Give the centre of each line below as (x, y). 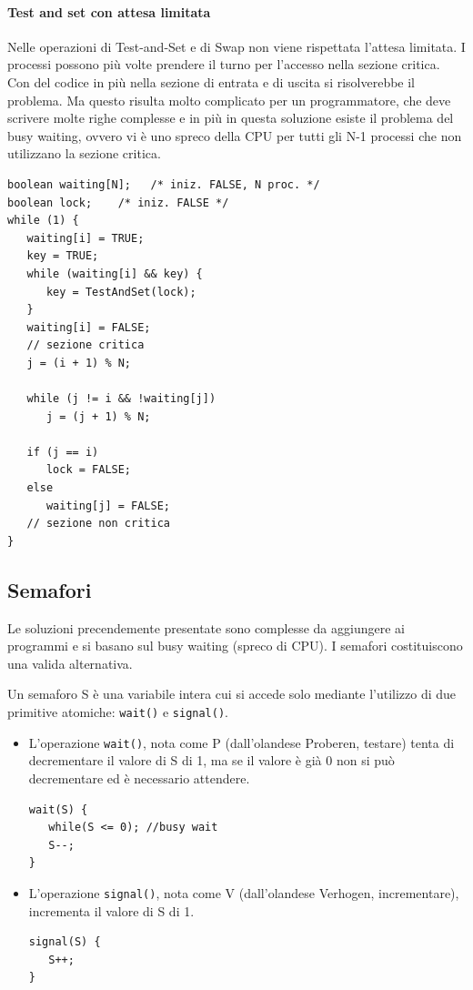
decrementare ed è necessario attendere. (139, 778)
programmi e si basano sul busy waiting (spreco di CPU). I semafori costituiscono (235, 646)
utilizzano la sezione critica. (84, 153)
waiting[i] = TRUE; (86, 238)
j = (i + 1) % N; (79, 363)
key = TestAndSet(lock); (121, 292)
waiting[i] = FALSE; (89, 327)
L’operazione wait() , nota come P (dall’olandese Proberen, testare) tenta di (242, 742)
